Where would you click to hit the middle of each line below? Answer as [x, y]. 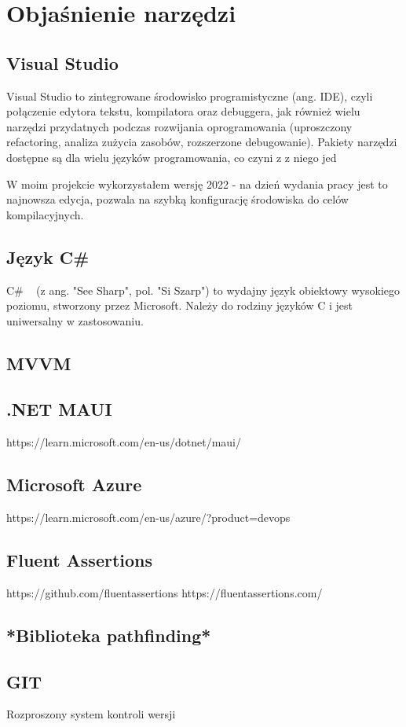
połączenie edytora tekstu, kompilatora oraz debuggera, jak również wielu [183, 111]
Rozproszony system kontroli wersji [91, 714]
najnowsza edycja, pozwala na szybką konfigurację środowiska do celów [177, 199]
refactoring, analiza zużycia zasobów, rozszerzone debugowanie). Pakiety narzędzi [202, 142]
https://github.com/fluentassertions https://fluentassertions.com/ [165, 592]
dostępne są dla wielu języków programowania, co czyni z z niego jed [172, 157]
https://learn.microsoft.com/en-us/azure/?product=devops [148, 518]
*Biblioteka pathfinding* [109, 635]
